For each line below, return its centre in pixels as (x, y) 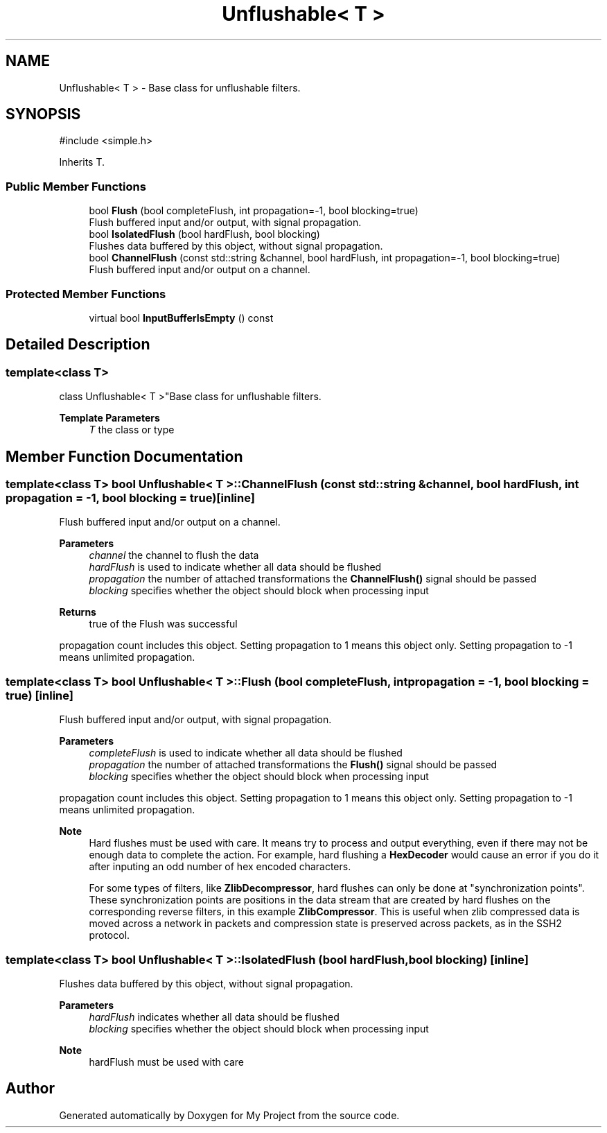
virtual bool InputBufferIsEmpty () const (181, 318)
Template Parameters (109, 418)
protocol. (109, 935)
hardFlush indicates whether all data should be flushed (214, 1017)
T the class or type (132, 430)
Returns (78, 612)
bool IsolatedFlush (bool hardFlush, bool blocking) (204, 234)
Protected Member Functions (86, 294)
